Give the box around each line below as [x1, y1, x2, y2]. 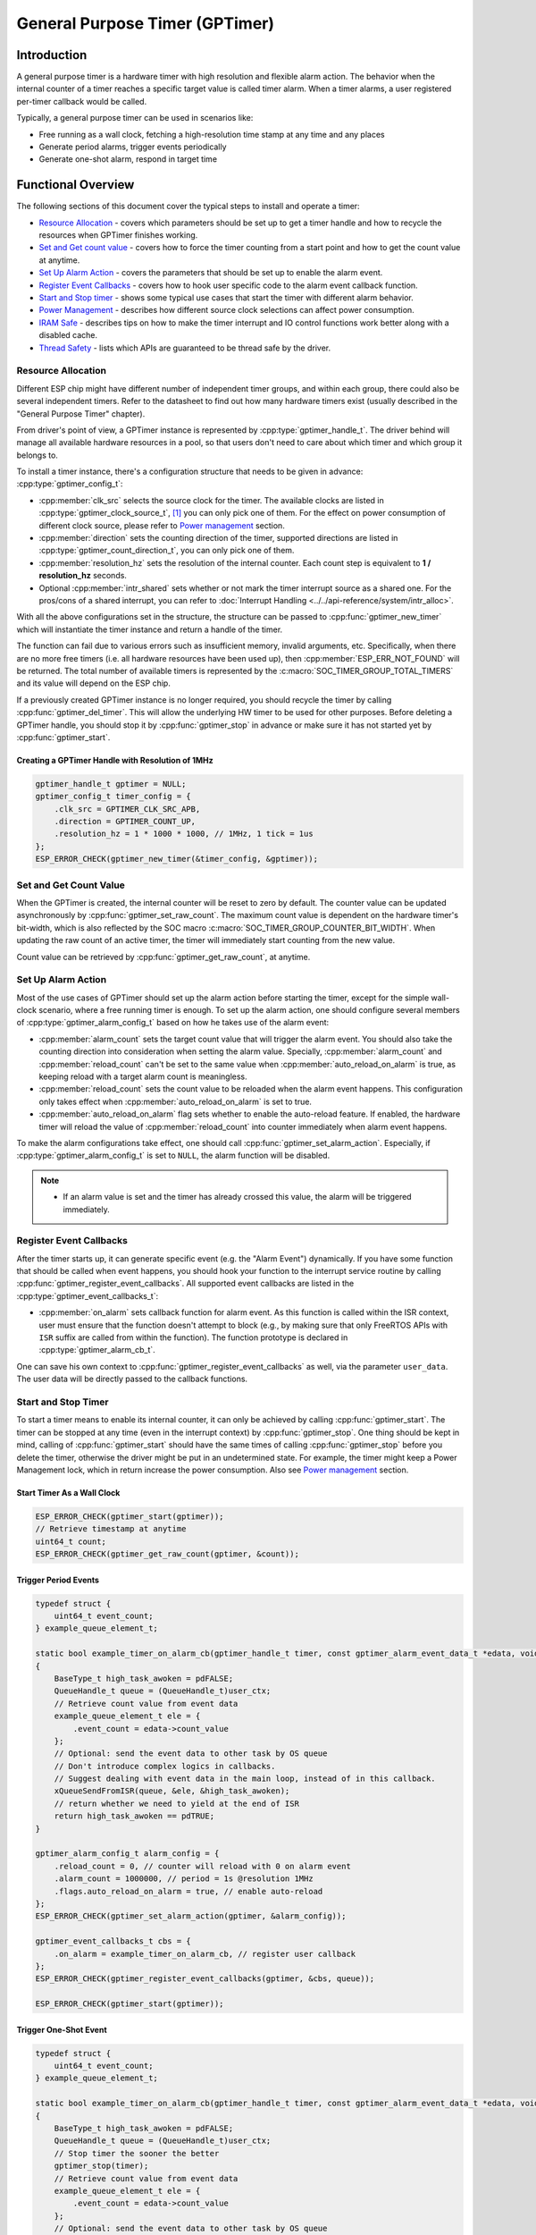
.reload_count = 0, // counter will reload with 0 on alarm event [54, 1860, 352, 1871]
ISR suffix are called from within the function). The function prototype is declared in [38, 1332, 348, 1343]
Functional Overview [16, 177, 135, 192]
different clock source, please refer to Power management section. [38, 519, 285, 531]
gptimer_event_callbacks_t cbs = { [35, 1936, 191, 1946]
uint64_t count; [35, 1536, 107, 1547]
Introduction [16, 47, 88, 63]
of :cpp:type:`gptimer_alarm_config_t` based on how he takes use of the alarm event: [16, 1017, 330, 1028]
